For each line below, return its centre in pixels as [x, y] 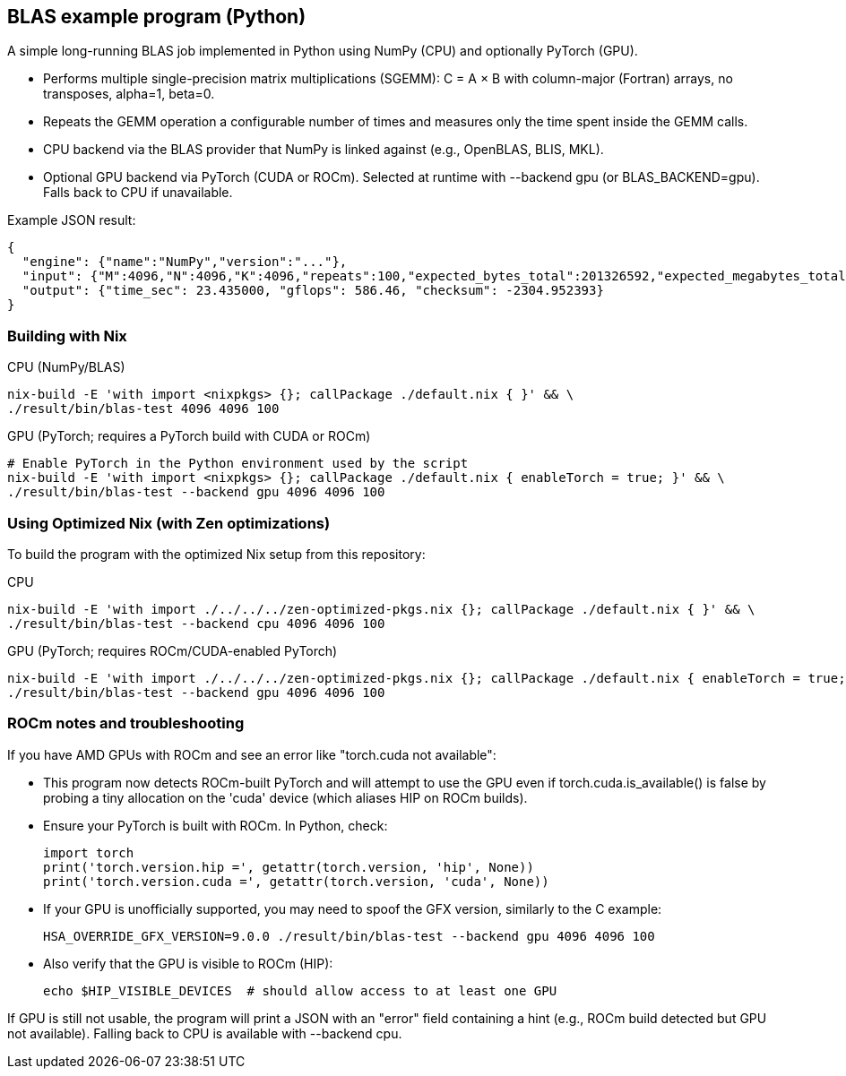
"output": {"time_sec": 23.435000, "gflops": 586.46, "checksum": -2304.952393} [313, 291]
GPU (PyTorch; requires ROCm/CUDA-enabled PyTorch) [173, 650]
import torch [89, 852]
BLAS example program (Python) [157, 17]
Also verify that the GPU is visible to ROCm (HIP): [188, 963]
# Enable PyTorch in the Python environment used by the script [238, 464]
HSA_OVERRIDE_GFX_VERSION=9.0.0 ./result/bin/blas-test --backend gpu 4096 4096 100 [349, 936]
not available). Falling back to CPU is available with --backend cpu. [205, 1033]
